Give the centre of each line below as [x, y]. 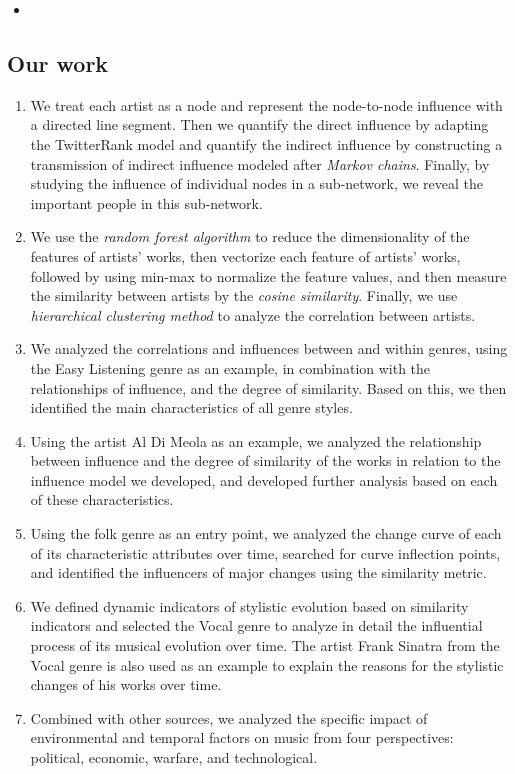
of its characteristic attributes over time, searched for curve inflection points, [265, 552]
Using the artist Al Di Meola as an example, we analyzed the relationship [256, 440]
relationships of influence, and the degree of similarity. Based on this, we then [268, 387]
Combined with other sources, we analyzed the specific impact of [229, 717]
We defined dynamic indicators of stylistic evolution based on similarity [249, 605]
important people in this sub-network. [146, 202]
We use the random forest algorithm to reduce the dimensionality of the [250, 236]
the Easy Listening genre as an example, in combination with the [230, 367]
